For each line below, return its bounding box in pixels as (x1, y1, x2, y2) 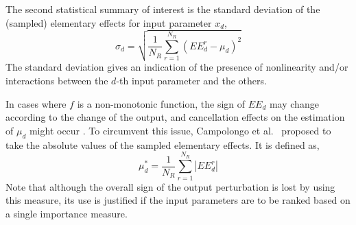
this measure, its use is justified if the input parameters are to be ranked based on (5, 193, 351, 207)
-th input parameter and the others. (116, 73, 267, 87)
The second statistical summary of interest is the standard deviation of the (5, 2, 320, 16)
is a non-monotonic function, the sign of (77, 96, 246, 110)
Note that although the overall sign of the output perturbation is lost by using (5, 179, 335, 193)
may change (269, 96, 319, 110)
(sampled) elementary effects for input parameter (5, 15, 212, 29)
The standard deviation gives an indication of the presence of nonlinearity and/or (5, 60, 348, 74)
